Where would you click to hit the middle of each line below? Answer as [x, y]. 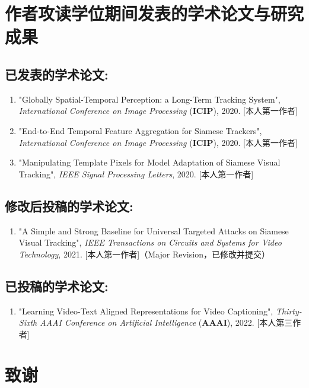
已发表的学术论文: [57, 74]
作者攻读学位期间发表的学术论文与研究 [154, 13]
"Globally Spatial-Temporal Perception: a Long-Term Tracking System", [149, 99]
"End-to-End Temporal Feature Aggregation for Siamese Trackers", [140, 130]
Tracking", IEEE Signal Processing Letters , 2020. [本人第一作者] [136, 174]
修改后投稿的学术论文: [69, 206]
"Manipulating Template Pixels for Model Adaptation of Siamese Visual [149, 162]
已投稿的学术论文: [57, 286]
